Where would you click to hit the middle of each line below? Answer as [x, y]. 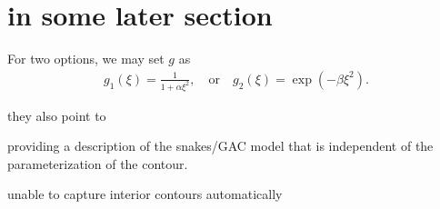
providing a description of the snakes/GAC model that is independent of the [220, 146]
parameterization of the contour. [98, 163]
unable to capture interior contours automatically [145, 194]
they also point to [57, 115]
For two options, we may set [86, 59]
